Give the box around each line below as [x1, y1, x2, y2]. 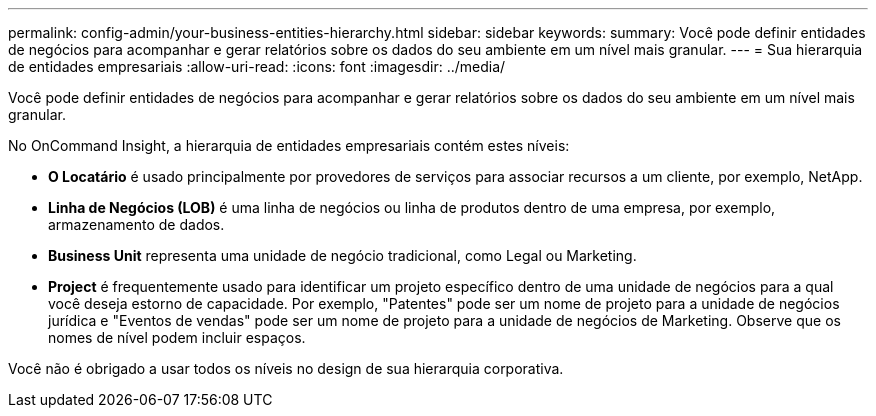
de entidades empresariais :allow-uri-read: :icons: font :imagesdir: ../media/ [8, 58, 506, 75]
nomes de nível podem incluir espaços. [48, 329, 306, 346]
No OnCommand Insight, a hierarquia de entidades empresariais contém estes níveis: [8, 137, 570, 154]
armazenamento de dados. [48, 216, 225, 233]
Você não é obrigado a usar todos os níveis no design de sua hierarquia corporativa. [8, 360, 564, 377]
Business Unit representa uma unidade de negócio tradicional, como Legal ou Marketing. [48, 247, 637, 264]
